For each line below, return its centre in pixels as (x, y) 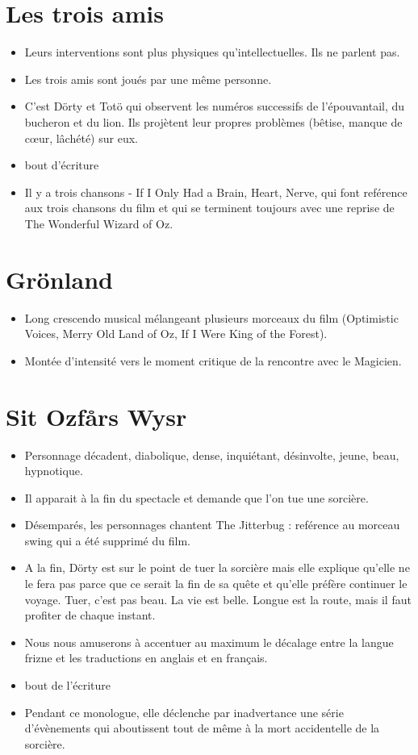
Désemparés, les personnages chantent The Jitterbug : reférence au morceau (212, 525)
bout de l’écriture (68, 685)
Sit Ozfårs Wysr (96, 416)
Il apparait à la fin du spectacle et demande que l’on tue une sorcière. (196, 497)
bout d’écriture (62, 165)
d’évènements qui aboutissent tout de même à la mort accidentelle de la (202, 728)
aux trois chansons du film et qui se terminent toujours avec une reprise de (209, 208)
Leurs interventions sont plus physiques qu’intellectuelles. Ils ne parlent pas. (212, 52)
